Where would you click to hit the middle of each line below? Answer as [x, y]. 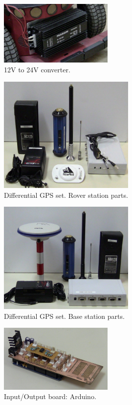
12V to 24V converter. [37, 70]
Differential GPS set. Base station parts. [64, 316]
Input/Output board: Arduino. [50, 396]
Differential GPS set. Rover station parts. [66, 195]
